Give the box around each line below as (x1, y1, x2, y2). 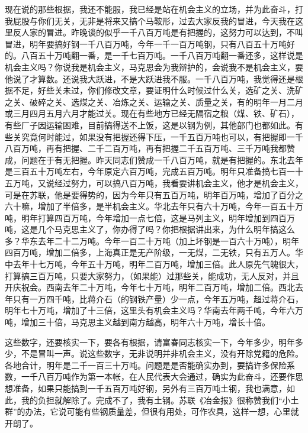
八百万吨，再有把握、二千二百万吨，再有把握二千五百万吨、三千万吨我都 (5, 142, 287, 154)
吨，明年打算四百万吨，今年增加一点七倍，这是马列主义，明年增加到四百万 (5, 211, 295, 224)
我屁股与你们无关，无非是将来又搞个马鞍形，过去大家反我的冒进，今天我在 (5, 14, 295, 27)
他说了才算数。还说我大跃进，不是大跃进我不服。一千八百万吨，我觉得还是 (5, 72, 295, 85)
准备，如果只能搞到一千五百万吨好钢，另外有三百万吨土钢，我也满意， (12, 382, 287, 394)
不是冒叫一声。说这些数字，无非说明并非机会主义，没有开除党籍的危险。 (21, 347, 303, 360)
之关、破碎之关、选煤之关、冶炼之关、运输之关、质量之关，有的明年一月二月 (5, 95, 303, 108)
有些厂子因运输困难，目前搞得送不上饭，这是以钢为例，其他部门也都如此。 (5, 118, 295, 131)
